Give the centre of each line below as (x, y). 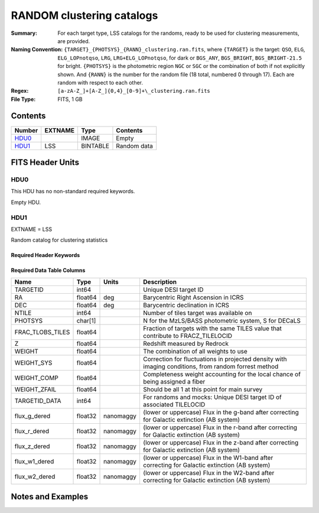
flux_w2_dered (35, 476)
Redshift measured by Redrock (186, 343)
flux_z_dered (32, 446)
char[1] (86, 320)
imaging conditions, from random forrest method (211, 366)
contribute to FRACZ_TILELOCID (188, 336)
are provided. (74, 41)
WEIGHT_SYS (33, 362)
